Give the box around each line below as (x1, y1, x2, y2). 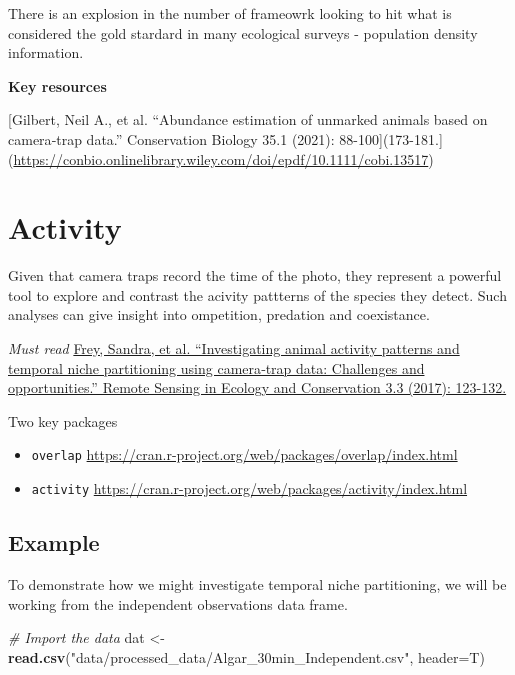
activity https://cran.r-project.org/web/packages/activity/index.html (31, 478, 468, 499)
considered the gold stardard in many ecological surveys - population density (8, 22, 478, 43)
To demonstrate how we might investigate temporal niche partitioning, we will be (8, 573, 507, 594)
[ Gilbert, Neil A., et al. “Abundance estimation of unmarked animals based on (8, 109, 488, 130)
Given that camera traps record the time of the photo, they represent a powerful (8, 265, 502, 286)
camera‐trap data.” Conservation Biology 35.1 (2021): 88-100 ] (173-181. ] (8, 128, 443, 149)
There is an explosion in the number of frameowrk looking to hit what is (8, 3, 452, 23)
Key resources (8, 75, 107, 96)
